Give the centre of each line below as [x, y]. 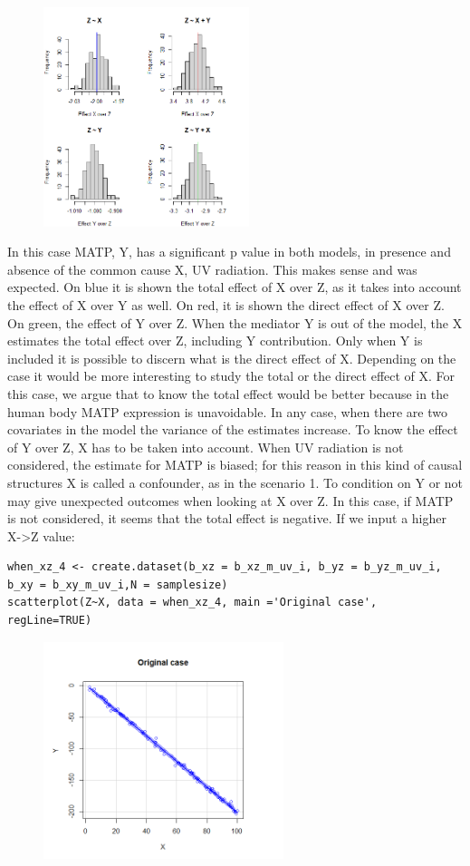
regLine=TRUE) [50, 621]
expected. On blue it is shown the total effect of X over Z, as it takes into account [235, 287]
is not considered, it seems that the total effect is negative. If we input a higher [227, 518]
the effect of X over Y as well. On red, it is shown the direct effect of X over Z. [226, 304]
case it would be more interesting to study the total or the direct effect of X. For [231, 376]
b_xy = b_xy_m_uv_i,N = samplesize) [118, 584]
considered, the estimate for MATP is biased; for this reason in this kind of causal [235, 465]
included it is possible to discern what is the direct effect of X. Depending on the [232, 358]
